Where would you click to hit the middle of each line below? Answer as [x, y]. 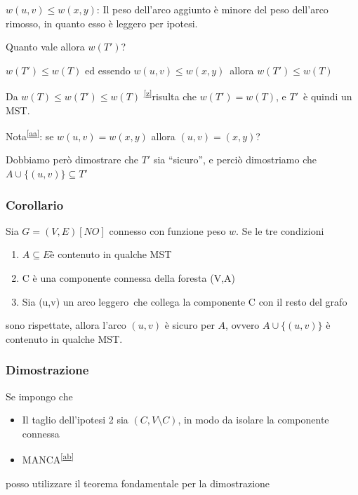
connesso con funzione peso [167, 230]
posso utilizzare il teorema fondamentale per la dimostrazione [138, 483]
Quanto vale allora [45, 47]
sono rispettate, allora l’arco [66, 325]
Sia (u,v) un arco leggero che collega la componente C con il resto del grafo [185, 301]
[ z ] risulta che [170, 95]
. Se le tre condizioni [280, 230]
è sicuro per [190, 325]
